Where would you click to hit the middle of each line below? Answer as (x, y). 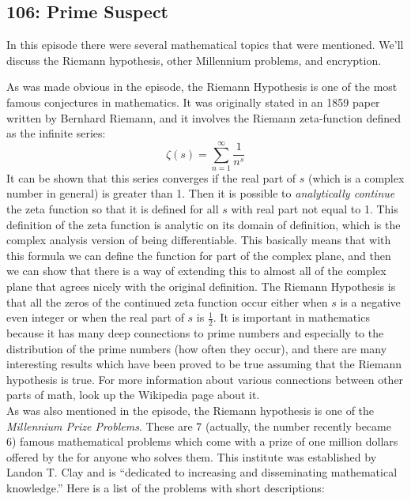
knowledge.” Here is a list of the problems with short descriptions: (166, 488)
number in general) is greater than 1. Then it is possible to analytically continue (201, 193)
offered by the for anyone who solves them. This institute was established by (192, 456)
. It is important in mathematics (291, 317)
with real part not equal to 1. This (315, 209)
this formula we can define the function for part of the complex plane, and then (199, 255)
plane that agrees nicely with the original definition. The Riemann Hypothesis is (201, 286)
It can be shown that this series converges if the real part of (151, 177)
